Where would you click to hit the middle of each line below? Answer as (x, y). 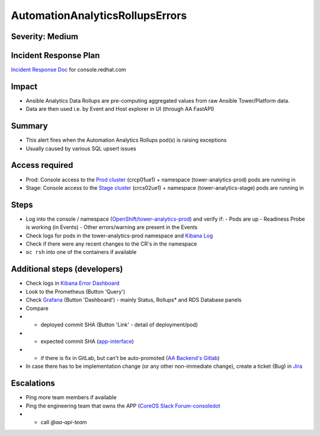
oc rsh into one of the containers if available (81, 252)
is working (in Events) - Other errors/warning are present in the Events (112, 227)
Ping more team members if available (71, 397)
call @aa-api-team (64, 422)
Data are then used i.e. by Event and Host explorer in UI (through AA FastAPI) (120, 109)
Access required (42, 165)
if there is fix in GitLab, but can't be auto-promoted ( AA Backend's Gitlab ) (130, 358)
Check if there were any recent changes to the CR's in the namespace (111, 244)
